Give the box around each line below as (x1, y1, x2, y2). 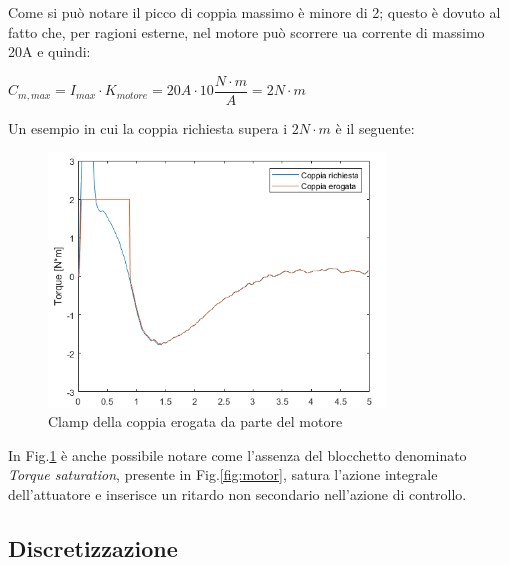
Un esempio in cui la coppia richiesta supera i (8, 117, 288, 138)
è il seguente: (335, 117, 415, 138)
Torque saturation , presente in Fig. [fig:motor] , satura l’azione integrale (8, 464, 438, 485)
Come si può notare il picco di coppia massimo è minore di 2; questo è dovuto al (8, 2, 501, 22)
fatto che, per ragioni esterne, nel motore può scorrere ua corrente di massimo (8, 21, 485, 42)
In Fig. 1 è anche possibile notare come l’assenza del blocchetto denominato (8, 444, 467, 465)
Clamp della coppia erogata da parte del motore (48, 411, 343, 432)
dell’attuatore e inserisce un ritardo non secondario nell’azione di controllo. (8, 484, 467, 505)
